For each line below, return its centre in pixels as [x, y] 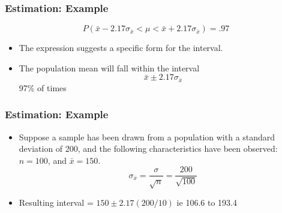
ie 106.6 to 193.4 [207, 202]
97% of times [43, 87]
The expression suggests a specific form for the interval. [121, 48]
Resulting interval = [56, 202]
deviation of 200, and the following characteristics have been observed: [148, 148]
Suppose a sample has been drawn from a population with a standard [147, 136]
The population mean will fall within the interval [109, 67]
